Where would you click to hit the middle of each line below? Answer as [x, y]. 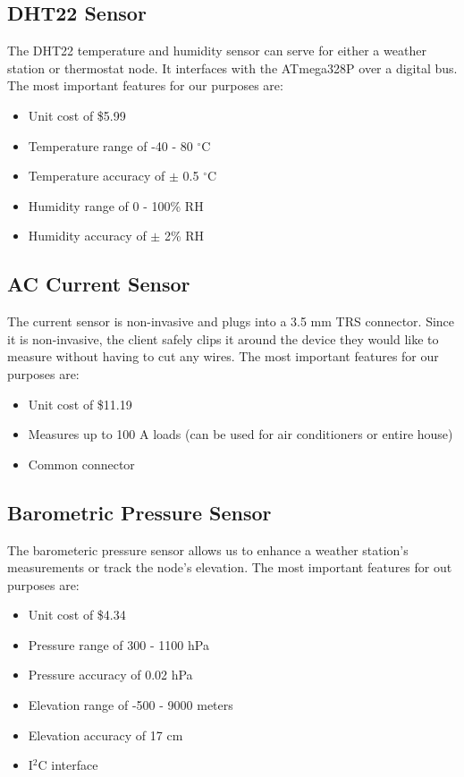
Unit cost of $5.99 [77, 115]
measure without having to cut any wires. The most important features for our [223, 356]
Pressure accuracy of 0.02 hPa [110, 675]
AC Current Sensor [99, 284]
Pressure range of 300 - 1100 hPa [118, 644]
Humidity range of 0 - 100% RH [116, 205]
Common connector [81, 464]
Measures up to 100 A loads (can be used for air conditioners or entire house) [240, 434]
